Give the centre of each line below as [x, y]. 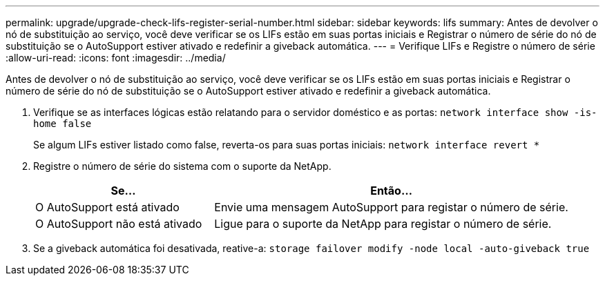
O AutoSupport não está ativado [119, 224]
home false [63, 124]
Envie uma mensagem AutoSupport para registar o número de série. [391, 207]
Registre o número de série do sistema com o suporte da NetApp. [182, 166]
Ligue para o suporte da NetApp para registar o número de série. [383, 224]
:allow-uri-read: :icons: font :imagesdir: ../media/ [116, 58]
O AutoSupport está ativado [107, 207]
